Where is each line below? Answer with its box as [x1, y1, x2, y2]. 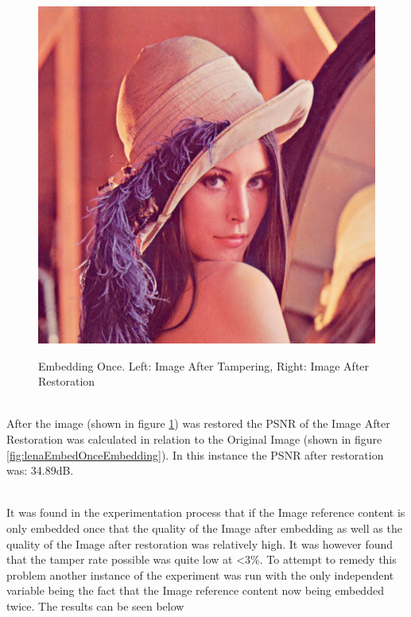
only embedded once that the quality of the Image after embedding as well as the [6, 519, 402, 536]
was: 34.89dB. [6, 462, 74, 479]
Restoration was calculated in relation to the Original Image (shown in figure [6, 430, 382, 447]
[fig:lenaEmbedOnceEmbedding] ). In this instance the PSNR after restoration [6, 446, 384, 463]
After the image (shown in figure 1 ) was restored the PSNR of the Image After [6, 415, 390, 432]
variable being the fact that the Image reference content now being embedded [6, 582, 384, 599]
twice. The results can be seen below [6, 597, 184, 614]
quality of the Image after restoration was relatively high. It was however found [6, 535, 394, 552]
